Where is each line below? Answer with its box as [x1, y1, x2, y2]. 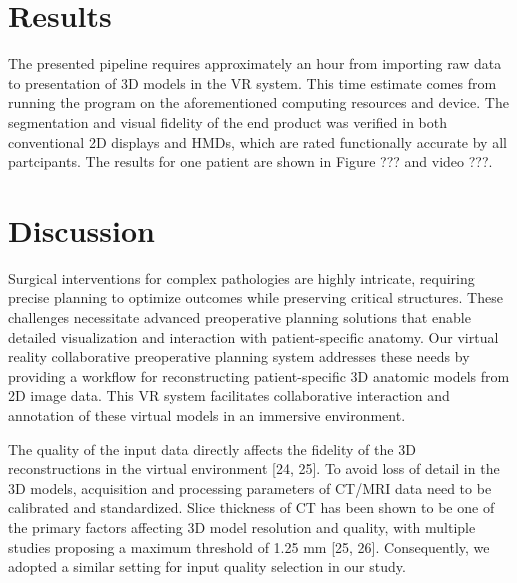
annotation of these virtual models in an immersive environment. [8, 404, 406, 425]
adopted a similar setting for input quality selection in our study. [8, 556, 406, 577]
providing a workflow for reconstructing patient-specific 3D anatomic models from [8, 365, 510, 386]
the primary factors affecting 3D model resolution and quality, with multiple [8, 516, 476, 537]
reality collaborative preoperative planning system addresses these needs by [8, 346, 470, 367]
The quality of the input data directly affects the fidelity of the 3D [8, 438, 416, 459]
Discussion [8, 209, 155, 250]
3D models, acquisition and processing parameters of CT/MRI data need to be [8, 477, 492, 498]
